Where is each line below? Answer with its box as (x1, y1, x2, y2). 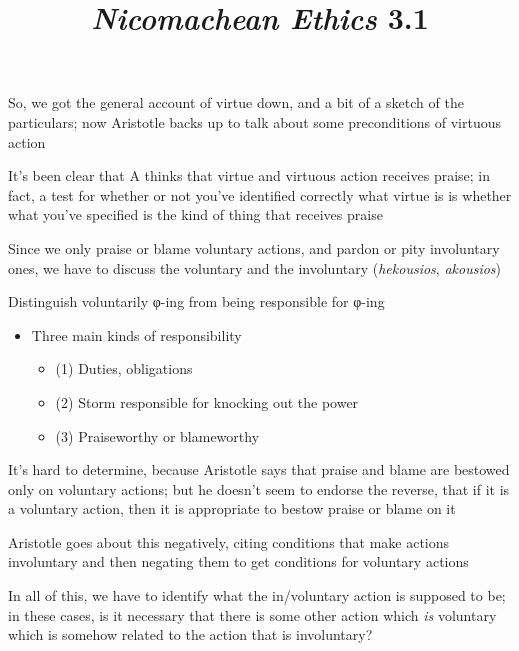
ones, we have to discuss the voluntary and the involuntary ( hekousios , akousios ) (8, 257, 502, 278)
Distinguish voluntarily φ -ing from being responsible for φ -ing (8, 291, 385, 312)
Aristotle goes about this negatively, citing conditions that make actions (8, 531, 450, 552)
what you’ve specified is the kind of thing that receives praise (8, 204, 383, 225)
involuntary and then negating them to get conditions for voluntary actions (8, 551, 469, 572)
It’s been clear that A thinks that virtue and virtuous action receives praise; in (8, 165, 491, 186)
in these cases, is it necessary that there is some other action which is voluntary (8, 604, 497, 625)
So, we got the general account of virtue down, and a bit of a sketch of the (8, 92, 464, 113)
